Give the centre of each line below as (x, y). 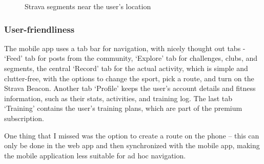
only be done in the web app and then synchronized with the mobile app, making (132, 145)
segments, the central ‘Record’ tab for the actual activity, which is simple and (126, 68)
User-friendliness (39, 29)
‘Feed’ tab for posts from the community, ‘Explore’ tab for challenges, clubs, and (131, 58)
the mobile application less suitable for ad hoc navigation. (95, 155)
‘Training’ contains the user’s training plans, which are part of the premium (123, 108)
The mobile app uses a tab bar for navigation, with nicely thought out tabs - (125, 48)
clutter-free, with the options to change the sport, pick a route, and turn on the (129, 78)
